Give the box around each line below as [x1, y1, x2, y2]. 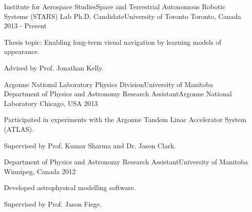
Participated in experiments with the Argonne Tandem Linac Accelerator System [4, 114, 247, 124]
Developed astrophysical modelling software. [4, 182, 136, 193]
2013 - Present [4, 20, 47, 31]
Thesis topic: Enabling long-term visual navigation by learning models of [4, 36, 221, 47]
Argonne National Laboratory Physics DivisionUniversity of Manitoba [4, 79, 213, 89]
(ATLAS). [4, 124, 34, 134]
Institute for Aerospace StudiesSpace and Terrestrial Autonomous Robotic [4, 1, 226, 11]
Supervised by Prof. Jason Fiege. [4, 198, 102, 209]
